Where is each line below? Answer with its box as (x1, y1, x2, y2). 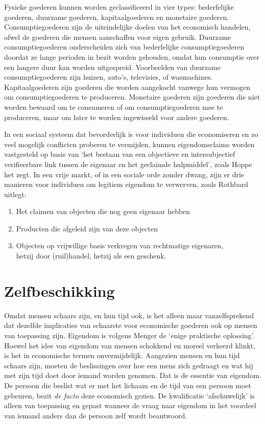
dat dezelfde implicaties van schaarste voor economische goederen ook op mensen (4, 320, 257, 331)
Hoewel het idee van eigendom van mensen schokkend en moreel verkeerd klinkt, (4, 340, 256, 350)
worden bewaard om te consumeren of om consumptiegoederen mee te (4, 101, 223, 112)
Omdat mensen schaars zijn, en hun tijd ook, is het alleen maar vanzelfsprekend (4, 310, 254, 320)
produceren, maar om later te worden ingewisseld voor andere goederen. (4, 111, 229, 122)
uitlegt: (4, 189, 27, 199)
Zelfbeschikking (4, 280, 115, 301)
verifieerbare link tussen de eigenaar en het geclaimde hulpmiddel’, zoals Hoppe (4, 158, 252, 169)
